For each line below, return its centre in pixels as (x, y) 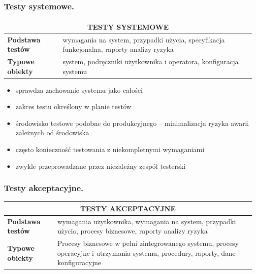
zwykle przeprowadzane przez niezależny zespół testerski (100, 166)
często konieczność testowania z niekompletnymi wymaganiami (110, 149)
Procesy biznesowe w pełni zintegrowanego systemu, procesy (148, 243)
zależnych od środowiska (52, 133)
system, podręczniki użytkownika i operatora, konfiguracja (151, 61)
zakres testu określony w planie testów (73, 106)
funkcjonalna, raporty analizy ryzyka (118, 49)
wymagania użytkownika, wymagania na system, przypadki (147, 221)
